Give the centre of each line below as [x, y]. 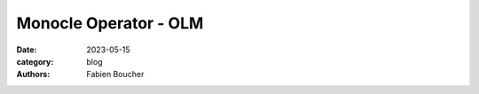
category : [35, 61]
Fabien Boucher [115, 74]
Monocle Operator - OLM [110, 23]
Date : [27, 50]
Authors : [33, 74]
